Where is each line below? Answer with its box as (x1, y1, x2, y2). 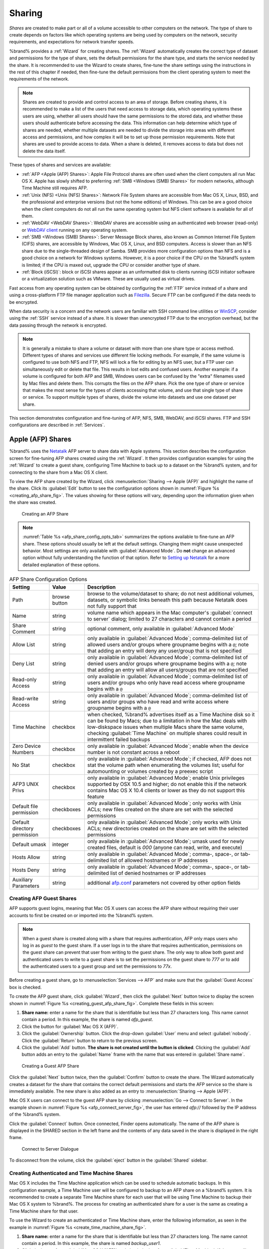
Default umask (12, 841, 47, 848)
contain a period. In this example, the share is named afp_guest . (21, 1017, 153, 1023)
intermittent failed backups (87, 736, 150, 743)
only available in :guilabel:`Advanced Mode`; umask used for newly (87, 837, 244, 844)
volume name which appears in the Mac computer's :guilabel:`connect (87, 609, 253, 616)
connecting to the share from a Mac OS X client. (9, 469, 108, 475)
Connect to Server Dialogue (21, 1146, 79, 1152)
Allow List (12, 641, 35, 648)
